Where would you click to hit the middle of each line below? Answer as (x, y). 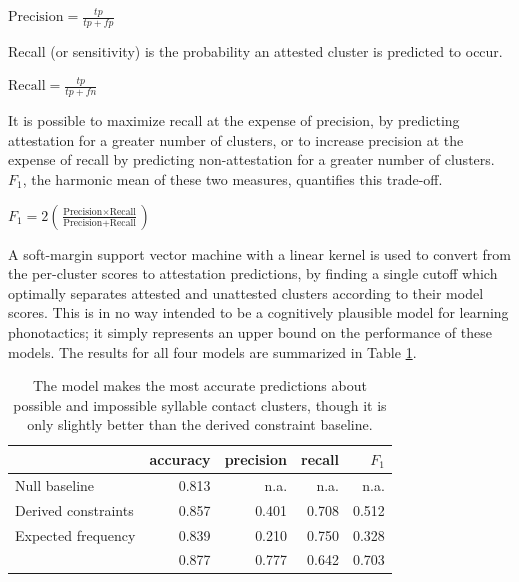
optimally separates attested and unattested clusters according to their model (246, 292)
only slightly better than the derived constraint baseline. (200, 424)
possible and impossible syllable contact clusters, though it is (200, 404)
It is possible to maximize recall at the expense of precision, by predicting (234, 120)
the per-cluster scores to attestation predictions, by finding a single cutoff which (253, 273)
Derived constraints (74, 509)
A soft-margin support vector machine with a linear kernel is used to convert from (260, 253)
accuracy (180, 458)
